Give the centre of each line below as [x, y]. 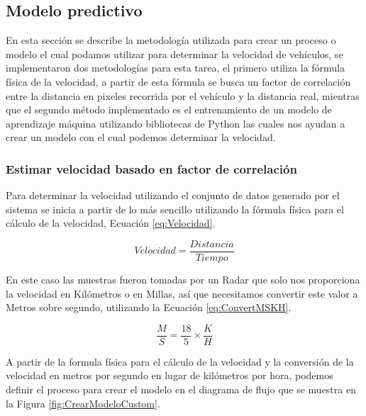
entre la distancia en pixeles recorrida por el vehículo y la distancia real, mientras [183, 95]
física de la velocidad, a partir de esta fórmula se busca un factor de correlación [178, 81]
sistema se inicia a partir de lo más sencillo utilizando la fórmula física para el [175, 209]
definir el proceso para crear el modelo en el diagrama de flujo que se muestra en [181, 389]
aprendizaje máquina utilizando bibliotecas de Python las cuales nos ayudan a [176, 123]
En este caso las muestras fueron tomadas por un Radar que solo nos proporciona [183, 280]
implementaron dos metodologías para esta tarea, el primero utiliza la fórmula [176, 68]
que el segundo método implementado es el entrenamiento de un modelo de [169, 109]
